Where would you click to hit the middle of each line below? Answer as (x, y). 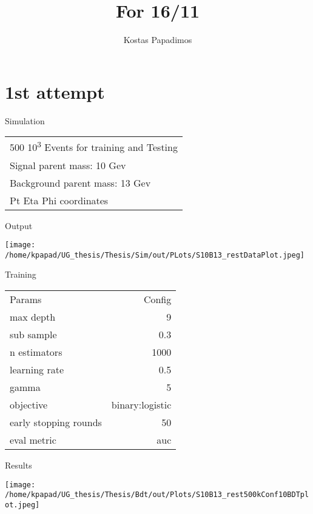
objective (29, 405)
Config (157, 299)
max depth (33, 317)
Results (19, 465)
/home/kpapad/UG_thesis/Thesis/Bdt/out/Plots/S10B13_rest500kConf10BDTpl (157, 495)
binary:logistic (141, 405)
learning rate (37, 370)
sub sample (33, 335)
